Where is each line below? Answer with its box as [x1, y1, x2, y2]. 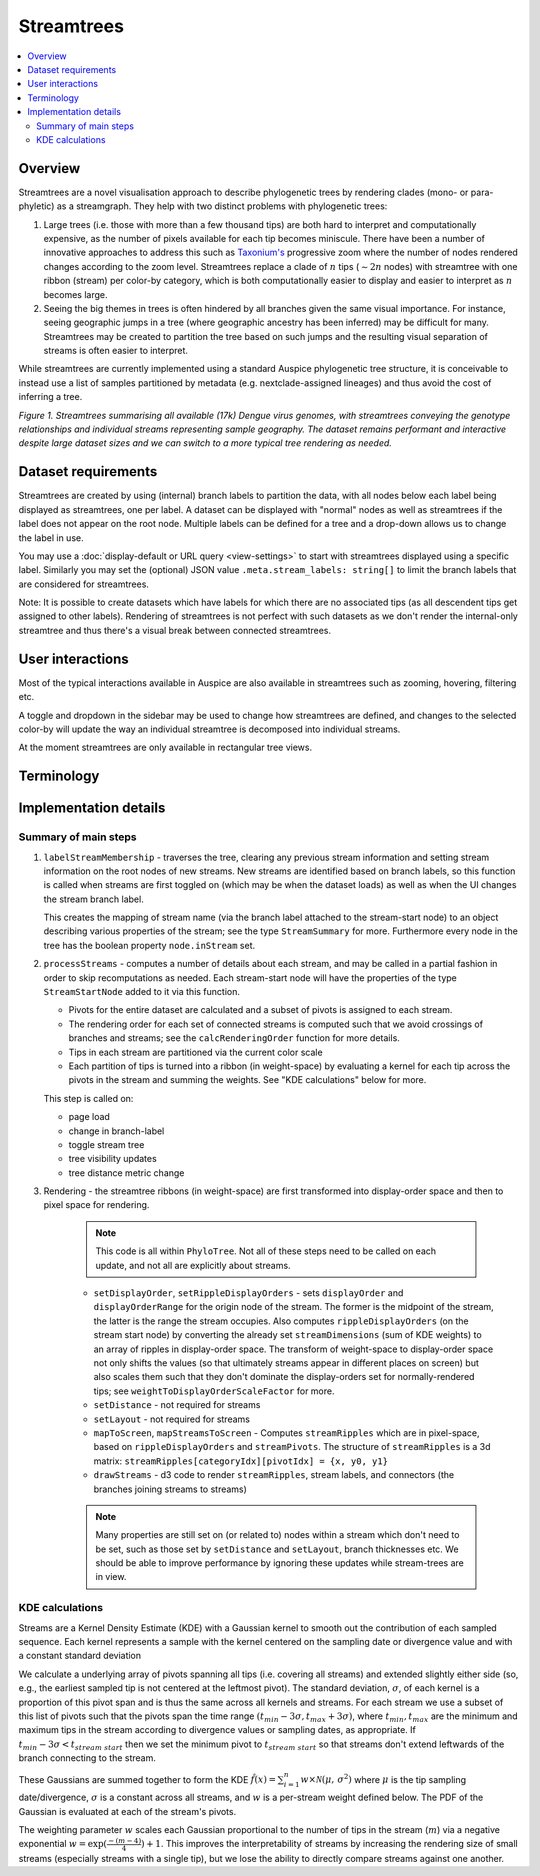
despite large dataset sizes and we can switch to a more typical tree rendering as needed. [18, 437, 392, 449]
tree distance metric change [68, 1166, 185, 1179]
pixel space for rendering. [43, 1199, 150, 1211]
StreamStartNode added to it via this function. [43, 986, 240, 998]
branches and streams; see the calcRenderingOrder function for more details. [68, 1032, 400, 1044]
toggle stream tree [68, 1138, 145, 1150]
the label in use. [18, 531, 84, 544]
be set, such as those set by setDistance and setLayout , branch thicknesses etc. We [95, 1543, 459, 1555]
